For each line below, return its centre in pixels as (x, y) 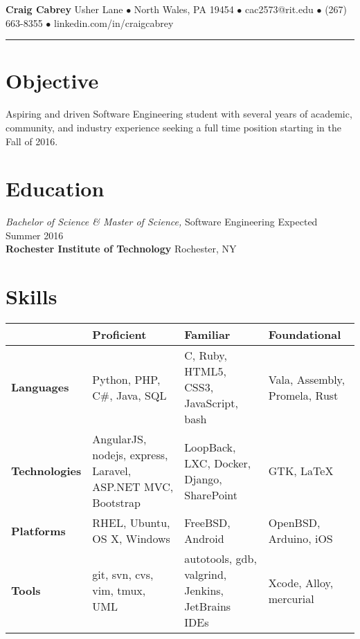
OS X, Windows (131, 539)
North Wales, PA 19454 (184, 9)
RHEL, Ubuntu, (131, 523)
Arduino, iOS (300, 539)
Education (55, 188)
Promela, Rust (303, 395)
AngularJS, (119, 439)
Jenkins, (204, 591)
